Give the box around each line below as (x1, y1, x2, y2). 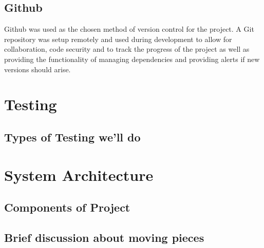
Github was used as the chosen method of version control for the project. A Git (4, 24, 254, 34)
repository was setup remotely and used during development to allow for (4, 33, 232, 44)
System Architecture (4, 164, 154, 185)
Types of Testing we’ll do (4, 129, 141, 144)
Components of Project (4, 199, 130, 215)
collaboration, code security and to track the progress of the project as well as (4, 44, 250, 54)
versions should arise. (4, 64, 71, 74)
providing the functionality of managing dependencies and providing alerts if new (4, 53, 260, 64)
